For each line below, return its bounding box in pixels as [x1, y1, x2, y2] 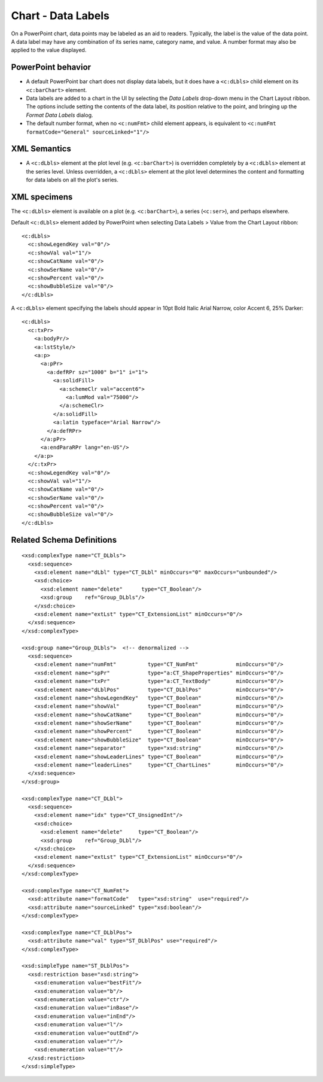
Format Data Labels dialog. [26, 111, 93, 118]
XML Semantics [11, 144, 72, 154]
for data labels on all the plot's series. [26, 177, 119, 184]
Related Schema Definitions [11, 534, 117, 545]
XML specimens [11, 192, 73, 202]
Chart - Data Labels [11, 9, 110, 22]
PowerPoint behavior [11, 62, 92, 72]
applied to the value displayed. [11, 47, 87, 54]
